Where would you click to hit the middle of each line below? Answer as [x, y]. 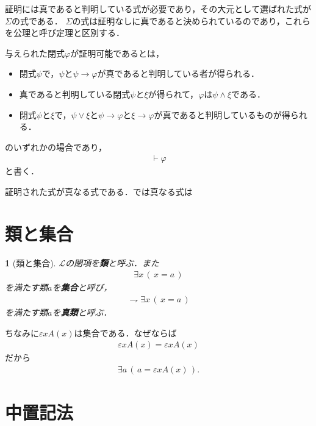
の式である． [37, 20]
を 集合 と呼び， [82, 287]
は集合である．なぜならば [125, 332]
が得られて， [173, 94]
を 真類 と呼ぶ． [82, 312]
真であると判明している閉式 [75, 94]
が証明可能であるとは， [117, 53]
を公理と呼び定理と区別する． [65, 33]
